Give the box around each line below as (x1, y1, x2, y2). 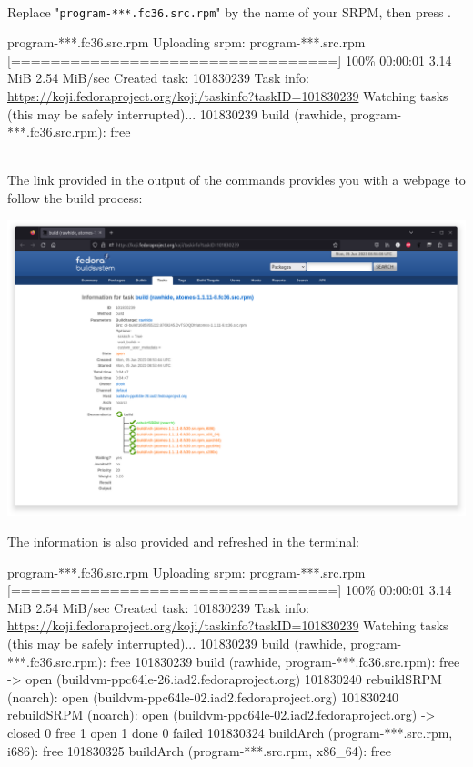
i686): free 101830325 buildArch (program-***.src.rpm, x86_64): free (7, 741, 391, 760)
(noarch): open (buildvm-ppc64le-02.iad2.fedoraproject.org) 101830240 (7, 687, 398, 706)
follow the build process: (7, 189, 143, 207)
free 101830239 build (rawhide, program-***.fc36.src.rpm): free (110, 651, 460, 670)
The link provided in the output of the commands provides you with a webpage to (7, 170, 466, 189)
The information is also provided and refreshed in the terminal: (7, 532, 360, 551)
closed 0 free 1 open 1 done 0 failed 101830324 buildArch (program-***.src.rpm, (7, 722, 453, 741)
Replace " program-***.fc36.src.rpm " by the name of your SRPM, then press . (7, 2, 451, 21)
